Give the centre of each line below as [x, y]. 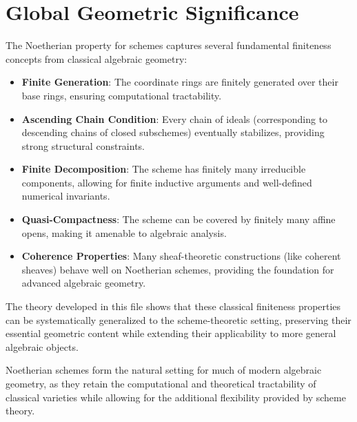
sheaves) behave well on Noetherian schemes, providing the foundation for [178, 269]
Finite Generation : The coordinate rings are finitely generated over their [180, 82]
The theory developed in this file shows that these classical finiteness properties [173, 306]
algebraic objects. [42, 346]
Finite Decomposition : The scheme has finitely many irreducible [164, 169]
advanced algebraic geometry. [84, 283]
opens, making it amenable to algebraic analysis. [124, 232]
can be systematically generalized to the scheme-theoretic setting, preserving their [178, 319]
